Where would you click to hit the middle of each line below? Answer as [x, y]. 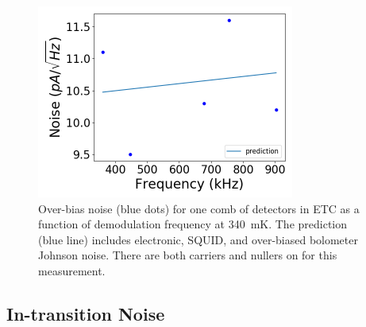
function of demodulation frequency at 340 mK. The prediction [193, 224]
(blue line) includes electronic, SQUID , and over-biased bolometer [198, 239]
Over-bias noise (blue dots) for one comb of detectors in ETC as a [199, 208]
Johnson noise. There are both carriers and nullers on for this [188, 255]
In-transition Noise [86, 313]
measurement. [72, 270]
